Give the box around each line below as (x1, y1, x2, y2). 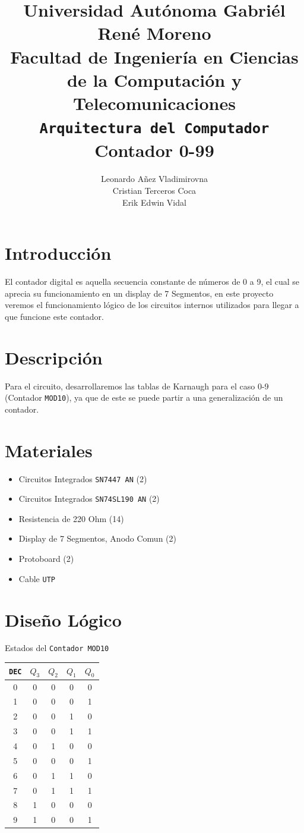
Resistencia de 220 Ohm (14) (18, 512, 124, 524)
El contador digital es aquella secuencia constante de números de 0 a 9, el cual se (5, 275, 300, 288)
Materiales (5, 438, 93, 462)
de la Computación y (67, 67, 242, 92)
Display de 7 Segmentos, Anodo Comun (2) (18, 532, 176, 545)
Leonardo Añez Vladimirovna (101, 172, 208, 185)
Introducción (5, 241, 112, 265)
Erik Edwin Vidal (122, 196, 186, 208)
